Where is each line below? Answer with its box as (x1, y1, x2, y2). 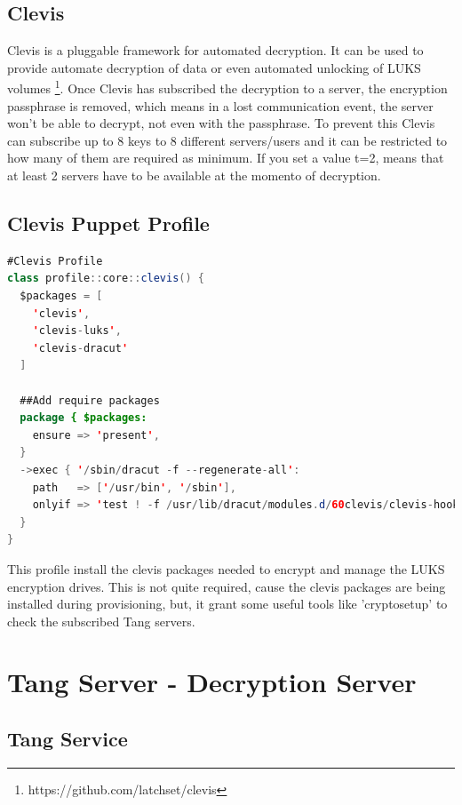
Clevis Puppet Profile (7, 210, 210, 236)
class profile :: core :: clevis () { (7, 272, 204, 285)
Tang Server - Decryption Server (7, 664, 417, 700)
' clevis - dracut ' (32, 341, 129, 355)
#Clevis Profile (7, 254, 103, 267)
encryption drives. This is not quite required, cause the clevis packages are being (7, 577, 446, 595)
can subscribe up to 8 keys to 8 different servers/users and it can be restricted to (7, 131, 448, 149)
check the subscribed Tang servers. (7, 611, 195, 630)
